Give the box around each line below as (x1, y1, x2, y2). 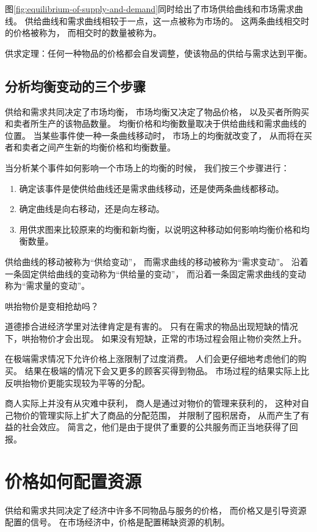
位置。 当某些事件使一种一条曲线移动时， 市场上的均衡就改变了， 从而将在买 (5, 129, 312, 141)
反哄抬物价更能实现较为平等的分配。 (5, 376, 150, 389)
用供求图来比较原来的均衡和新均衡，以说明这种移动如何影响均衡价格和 (19, 222, 301, 235)
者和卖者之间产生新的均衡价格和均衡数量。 (5, 141, 176, 154)
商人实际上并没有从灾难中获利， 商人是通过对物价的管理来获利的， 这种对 (5, 397, 301, 410)
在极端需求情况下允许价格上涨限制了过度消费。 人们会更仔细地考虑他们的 (5, 352, 298, 365)
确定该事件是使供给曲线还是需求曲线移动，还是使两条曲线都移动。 (19, 182, 284, 194)
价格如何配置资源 (5, 468, 142, 493)
